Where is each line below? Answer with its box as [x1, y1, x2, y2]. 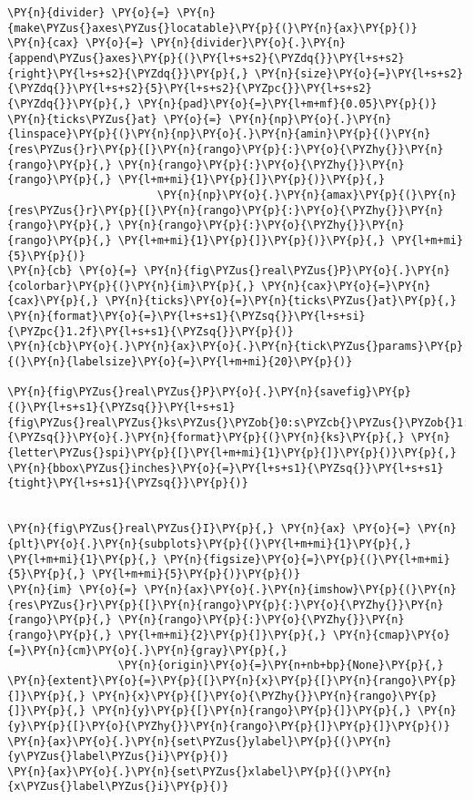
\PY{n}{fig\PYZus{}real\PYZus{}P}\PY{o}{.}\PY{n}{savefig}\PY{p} [7, 385, 411, 399]
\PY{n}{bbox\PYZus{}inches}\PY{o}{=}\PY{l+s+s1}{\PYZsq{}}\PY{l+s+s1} [7, 461, 444, 475]
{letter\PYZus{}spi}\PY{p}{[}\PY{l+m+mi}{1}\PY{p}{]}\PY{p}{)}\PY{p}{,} [7, 446, 457, 460]
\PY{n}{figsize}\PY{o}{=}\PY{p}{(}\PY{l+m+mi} [163, 552, 450, 566]
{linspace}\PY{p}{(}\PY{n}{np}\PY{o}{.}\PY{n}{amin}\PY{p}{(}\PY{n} [7, 128, 431, 141]
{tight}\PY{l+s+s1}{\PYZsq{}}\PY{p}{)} [7, 477, 248, 490]
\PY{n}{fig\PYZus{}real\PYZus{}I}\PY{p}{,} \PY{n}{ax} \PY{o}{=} [7, 522, 411, 536]
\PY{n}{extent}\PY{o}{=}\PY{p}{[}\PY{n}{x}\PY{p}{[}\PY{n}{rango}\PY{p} [7, 673, 457, 687]
